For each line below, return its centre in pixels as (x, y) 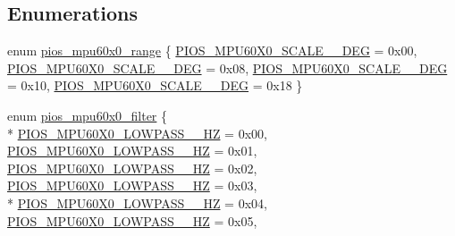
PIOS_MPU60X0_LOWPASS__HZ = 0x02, (132, 168)
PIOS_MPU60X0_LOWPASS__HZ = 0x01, (132, 151)
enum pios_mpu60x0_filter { (88, 115)
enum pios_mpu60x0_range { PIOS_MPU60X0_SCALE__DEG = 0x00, (212, 51)
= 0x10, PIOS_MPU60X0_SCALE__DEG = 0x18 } (155, 85)
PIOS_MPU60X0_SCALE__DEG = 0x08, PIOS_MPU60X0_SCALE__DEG (227, 67)
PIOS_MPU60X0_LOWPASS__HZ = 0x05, (132, 220)
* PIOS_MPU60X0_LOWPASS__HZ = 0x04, (137, 202)
